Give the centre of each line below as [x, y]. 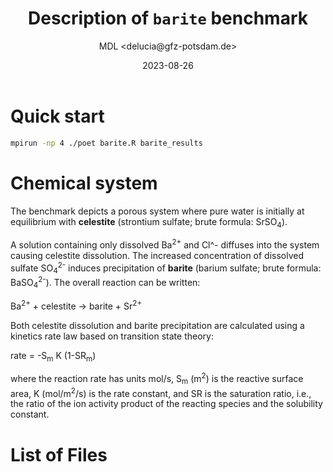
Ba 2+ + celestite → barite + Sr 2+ [76, 305]
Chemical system [84, 183]
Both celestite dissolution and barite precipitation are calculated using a [157, 325]
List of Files [59, 454]
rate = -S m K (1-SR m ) [53, 356]
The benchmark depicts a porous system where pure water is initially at [157, 211]
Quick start [57, 116]
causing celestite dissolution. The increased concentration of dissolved [157, 255]
